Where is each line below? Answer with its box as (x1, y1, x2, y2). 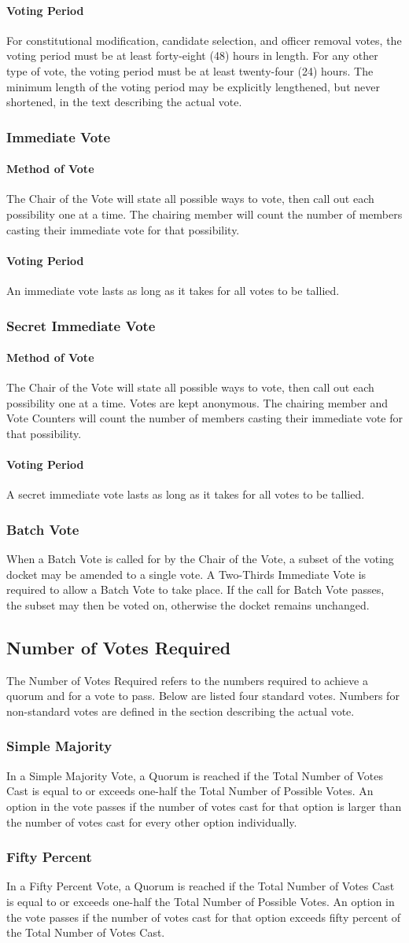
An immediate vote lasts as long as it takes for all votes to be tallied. (6, 282, 340, 298)
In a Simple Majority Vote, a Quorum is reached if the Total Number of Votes (6, 767, 384, 783)
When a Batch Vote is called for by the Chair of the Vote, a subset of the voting (6, 551, 394, 567)
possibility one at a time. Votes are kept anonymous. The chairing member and (6, 394, 388, 411)
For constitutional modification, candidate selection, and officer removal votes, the (6, 31, 402, 48)
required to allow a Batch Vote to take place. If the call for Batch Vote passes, (6, 581, 385, 598)
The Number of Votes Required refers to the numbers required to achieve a (6, 672, 368, 688)
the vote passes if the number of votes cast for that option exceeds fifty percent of (6, 908, 401, 925)
